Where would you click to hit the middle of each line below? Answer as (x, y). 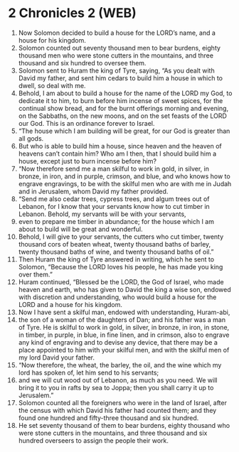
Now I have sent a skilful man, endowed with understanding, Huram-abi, (124, 312)
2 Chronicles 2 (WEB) (73, 13)
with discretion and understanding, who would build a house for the (117, 297)
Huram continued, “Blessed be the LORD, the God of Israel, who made (121, 281)
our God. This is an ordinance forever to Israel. (86, 123)
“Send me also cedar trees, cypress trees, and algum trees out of (114, 199)
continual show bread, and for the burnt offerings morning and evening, (123, 108)
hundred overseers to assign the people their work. (94, 440)
